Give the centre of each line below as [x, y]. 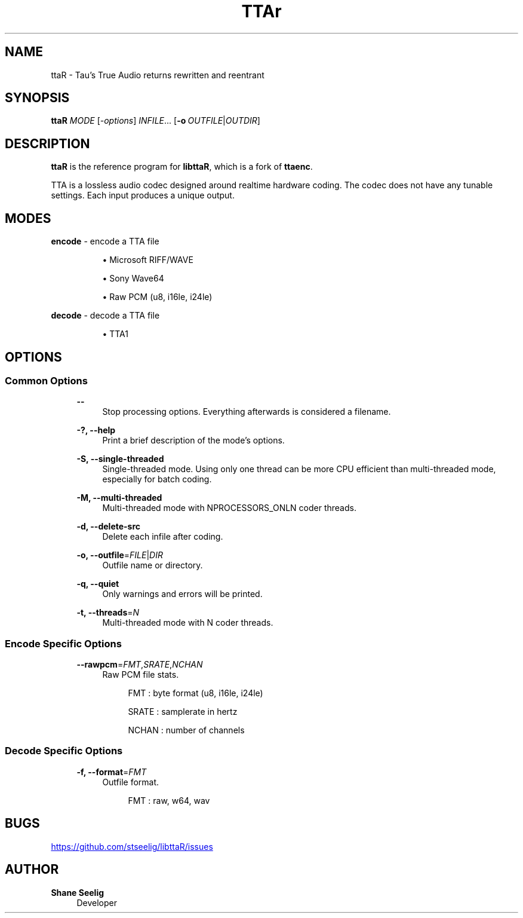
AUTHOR [32, 870]
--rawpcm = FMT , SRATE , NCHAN [140, 665]
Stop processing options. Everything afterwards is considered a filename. [247, 412]
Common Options [46, 380]
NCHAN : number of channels [186, 730]
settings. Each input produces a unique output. [143, 195]
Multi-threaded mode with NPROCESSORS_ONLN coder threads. [229, 508]
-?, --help [96, 430]
